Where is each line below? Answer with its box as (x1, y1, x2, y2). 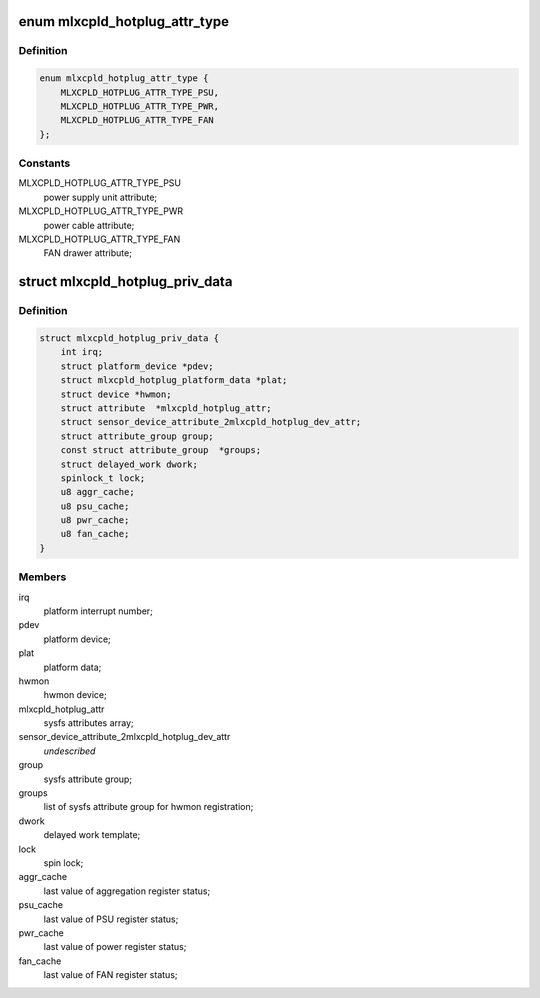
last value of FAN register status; (43, 969, 178, 981)
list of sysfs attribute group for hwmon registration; (43, 801, 254, 813)
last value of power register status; (43, 941, 187, 953)
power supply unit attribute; (43, 191, 158, 203)
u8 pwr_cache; (60, 515, 130, 526)
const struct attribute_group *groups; (60, 445, 262, 456)
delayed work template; (43, 829, 141, 841)
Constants (18, 156, 71, 170)
